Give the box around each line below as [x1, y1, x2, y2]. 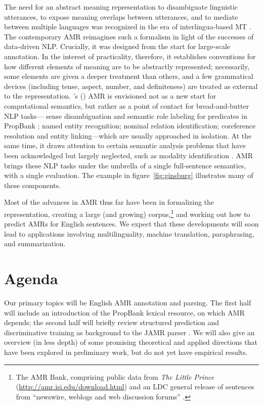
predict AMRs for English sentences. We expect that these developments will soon [4, 218, 259, 229]
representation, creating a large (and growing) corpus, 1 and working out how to [4, 207, 250, 219]
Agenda [4, 268, 58, 289]
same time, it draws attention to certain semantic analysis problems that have [4, 140, 246, 151]
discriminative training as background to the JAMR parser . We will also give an [4, 327, 255, 337]
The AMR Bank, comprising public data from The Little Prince [16, 371, 214, 382]
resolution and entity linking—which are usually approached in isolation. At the [4, 130, 252, 141]
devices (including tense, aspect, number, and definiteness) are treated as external [4, 80, 258, 91]
